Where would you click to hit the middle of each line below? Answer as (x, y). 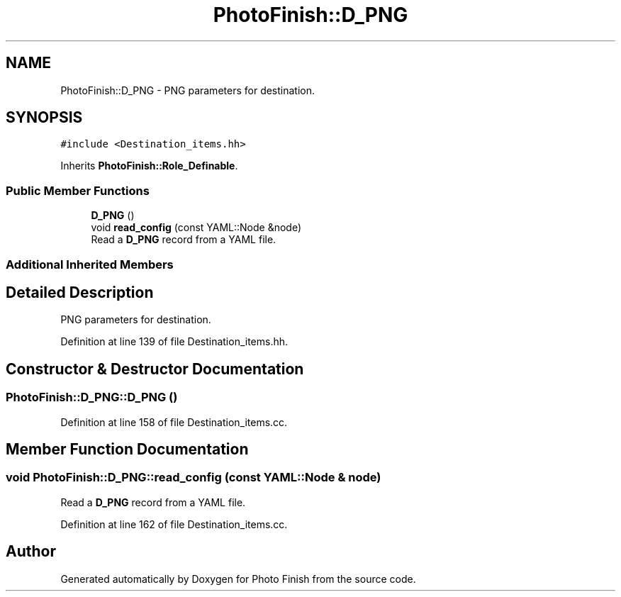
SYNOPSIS (44, 118)
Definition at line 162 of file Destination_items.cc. (174, 524)
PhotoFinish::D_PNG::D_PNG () (92, 397)
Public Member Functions (78, 190)
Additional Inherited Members (90, 264)
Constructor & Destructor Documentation (155, 369)
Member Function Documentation (127, 450)
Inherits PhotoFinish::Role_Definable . (149, 166)
